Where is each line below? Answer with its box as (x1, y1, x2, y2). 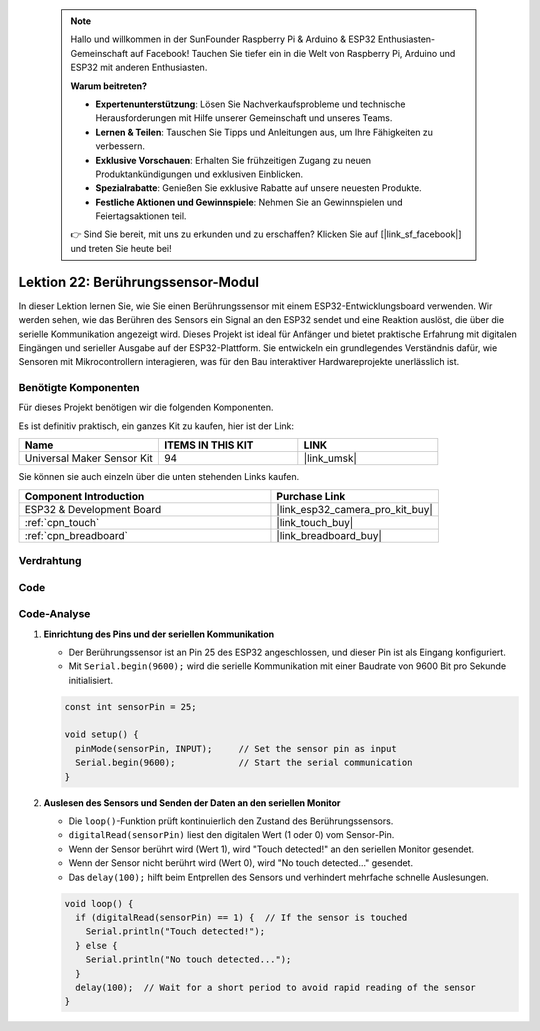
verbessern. (95, 140, 145, 152)
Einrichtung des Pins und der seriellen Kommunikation (43, 628, 275, 640)
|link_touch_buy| (276, 515, 354, 529)
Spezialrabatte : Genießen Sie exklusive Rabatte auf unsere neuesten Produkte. (95, 182, 422, 194)
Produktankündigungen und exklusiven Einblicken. (95, 168, 304, 180)
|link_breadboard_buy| (276, 528, 382, 542)
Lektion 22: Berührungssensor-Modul (18, 273, 260, 290)
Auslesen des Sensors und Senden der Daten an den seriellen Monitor (43, 796, 341, 809)
